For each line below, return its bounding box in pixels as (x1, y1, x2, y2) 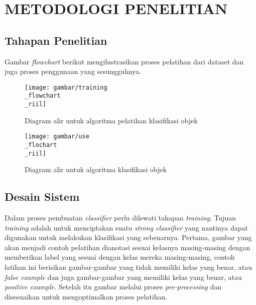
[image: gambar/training (25, 84, 107, 91)
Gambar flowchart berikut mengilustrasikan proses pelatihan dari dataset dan (5, 56, 244, 66)
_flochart (25, 141, 57, 148)
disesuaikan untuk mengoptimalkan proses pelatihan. (5, 291, 168, 301)
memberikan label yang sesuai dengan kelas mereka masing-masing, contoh (5, 252, 235, 262)
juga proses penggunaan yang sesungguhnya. (5, 66, 142, 77)
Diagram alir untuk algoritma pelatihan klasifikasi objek (25, 115, 198, 125)
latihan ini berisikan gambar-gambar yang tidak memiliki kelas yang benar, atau (5, 262, 252, 272)
